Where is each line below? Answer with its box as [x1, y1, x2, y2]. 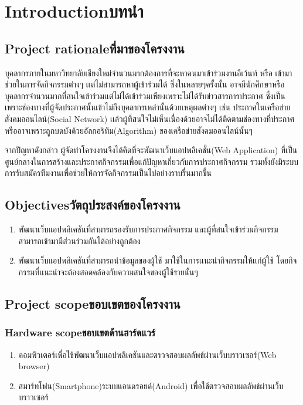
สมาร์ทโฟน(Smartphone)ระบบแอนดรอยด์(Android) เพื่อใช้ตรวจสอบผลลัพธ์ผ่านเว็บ [18, 379, 284, 392]
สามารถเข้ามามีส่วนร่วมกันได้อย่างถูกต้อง [18, 234, 141, 247]
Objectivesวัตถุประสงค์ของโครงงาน [5, 195, 181, 214]
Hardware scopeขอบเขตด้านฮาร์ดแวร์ [5, 325, 156, 340]
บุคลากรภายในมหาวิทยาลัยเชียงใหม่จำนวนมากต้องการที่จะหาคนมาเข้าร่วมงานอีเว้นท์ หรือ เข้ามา [5, 66, 292, 79]
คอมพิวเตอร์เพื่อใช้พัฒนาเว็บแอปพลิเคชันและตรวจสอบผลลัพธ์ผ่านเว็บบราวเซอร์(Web [18, 348, 277, 360]
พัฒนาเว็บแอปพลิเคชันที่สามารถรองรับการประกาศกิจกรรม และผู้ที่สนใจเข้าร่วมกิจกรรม [18, 223, 278, 235]
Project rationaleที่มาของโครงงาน [5, 39, 185, 57]
